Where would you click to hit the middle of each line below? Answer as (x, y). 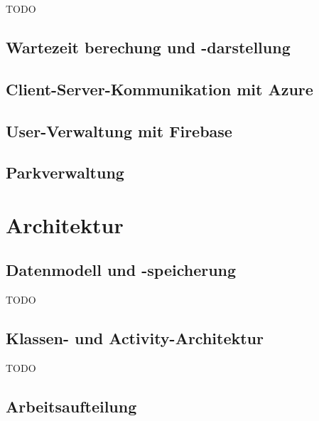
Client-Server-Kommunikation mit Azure (159, 89)
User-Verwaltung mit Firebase (119, 130)
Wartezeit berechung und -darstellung (148, 47)
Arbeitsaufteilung (71, 406)
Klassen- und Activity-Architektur (135, 338)
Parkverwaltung (65, 172)
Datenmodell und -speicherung (121, 270)
